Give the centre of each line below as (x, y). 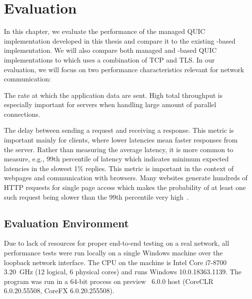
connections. (22, 114)
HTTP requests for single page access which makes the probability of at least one (125, 187)
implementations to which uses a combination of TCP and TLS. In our (109, 59)
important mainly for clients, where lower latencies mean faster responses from (121, 140)
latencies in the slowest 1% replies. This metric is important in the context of (119, 168)
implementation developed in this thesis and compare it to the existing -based (120, 40)
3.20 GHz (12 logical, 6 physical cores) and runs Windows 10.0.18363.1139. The (123, 272)
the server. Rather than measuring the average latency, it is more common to (119, 149)
